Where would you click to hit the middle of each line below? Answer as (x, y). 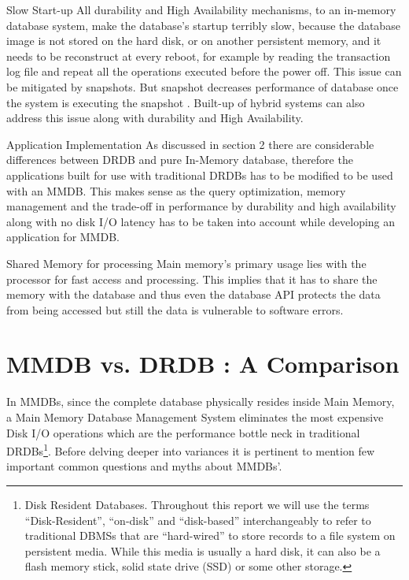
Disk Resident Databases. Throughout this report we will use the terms (197, 505)
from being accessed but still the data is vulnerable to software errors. (175, 309)
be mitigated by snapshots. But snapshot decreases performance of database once (203, 86)
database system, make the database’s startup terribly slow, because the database (203, 25)
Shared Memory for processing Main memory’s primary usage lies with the (186, 263)
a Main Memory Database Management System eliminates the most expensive (195, 417)
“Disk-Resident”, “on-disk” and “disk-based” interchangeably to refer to (198, 520)
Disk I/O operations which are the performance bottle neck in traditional (183, 432)
